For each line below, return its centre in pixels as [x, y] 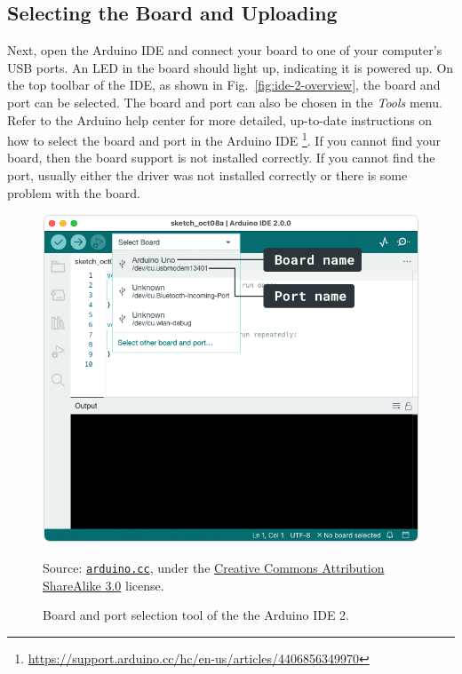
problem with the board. [74, 192]
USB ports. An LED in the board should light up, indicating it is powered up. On [231, 67]
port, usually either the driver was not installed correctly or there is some [207, 175]
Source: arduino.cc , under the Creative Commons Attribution [214, 568]
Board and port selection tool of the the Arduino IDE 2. [196, 615]
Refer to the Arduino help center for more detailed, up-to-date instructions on [220, 119]
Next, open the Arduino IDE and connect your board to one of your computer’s [225, 50]
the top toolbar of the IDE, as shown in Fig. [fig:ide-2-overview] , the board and [224, 85]
